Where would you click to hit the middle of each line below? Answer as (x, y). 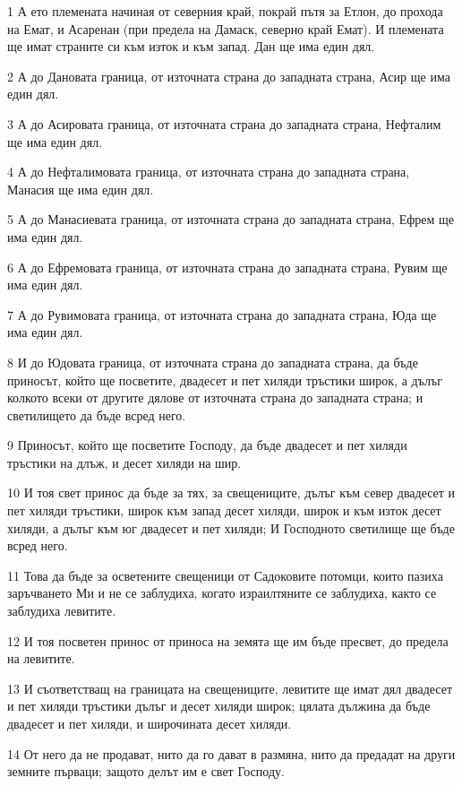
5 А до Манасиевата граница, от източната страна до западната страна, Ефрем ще (231, 219)
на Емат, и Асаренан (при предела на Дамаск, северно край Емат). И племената (226, 28)
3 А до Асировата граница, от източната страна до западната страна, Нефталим (224, 123)
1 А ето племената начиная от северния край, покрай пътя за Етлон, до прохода (225, 11)
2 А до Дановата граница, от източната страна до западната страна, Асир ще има (229, 76)
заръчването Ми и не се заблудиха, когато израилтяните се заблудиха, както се (222, 593)
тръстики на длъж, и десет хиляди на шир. (124, 462)
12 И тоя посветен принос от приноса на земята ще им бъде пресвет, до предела (228, 640)
